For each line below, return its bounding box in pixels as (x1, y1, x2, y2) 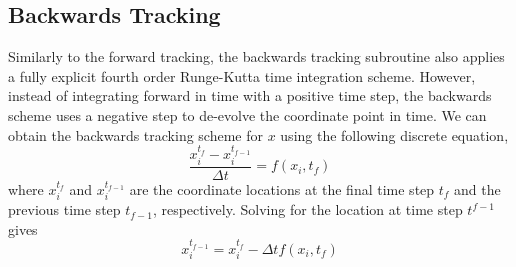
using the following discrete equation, (280, 124, 509, 145)
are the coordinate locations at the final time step (129, 178, 435, 199)
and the (454, 178, 501, 199)
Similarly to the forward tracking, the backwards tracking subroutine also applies (8, 46, 505, 67)
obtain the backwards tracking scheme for (8, 124, 263, 145)
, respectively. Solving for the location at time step (152, 199, 463, 220)
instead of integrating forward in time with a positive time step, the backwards (8, 85, 492, 106)
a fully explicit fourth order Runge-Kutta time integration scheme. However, (8, 65, 476, 86)
